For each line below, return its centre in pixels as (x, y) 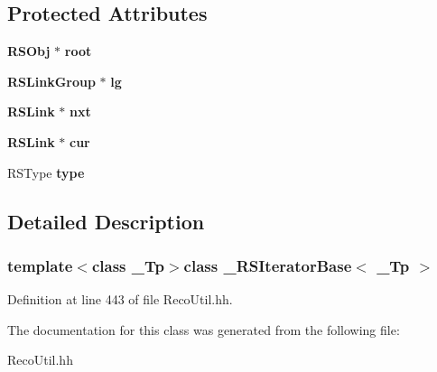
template (40, 265)
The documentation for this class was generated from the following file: (204, 329)
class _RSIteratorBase (268, 265)
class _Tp (128, 265)
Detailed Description (106, 221)
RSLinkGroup (51, 81)
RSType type (46, 172)
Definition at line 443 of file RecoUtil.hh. (120, 299)
